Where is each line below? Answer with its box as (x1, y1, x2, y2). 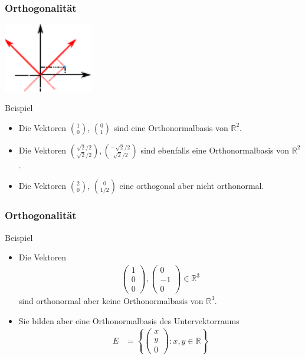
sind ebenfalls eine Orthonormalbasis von (140, 143, 290, 156)
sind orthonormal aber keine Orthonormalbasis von (18, 294, 204, 306)
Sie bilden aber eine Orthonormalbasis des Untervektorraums (18, 314, 240, 327)
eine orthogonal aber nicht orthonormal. (119, 179, 264, 192)
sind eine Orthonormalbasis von (113, 121, 228, 133)
